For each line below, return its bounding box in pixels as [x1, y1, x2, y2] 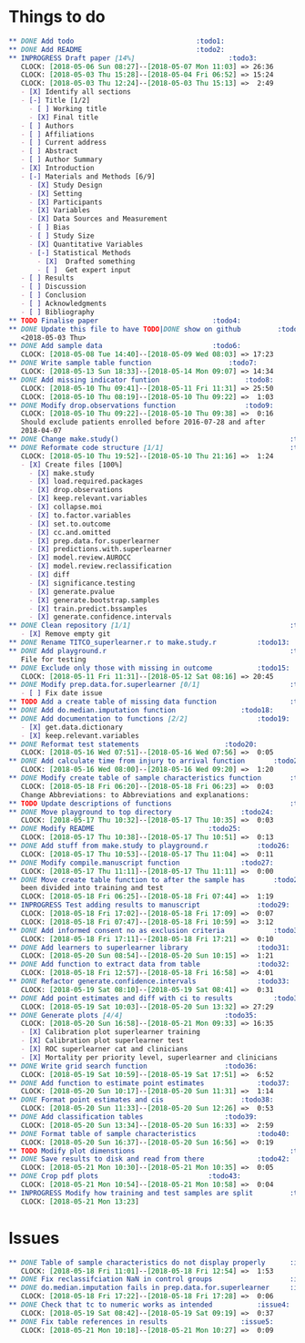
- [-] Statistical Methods [28, 248, 131, 257]
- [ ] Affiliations [20, 129, 95, 138]
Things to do [8, 6, 106, 27]
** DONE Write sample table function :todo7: [8, 358, 258, 368]
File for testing [20, 654, 87, 664]
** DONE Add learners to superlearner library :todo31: [8, 943, 290, 952]
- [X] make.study [28, 468, 95, 477]
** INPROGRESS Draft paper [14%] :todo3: [8, 53, 258, 63]
